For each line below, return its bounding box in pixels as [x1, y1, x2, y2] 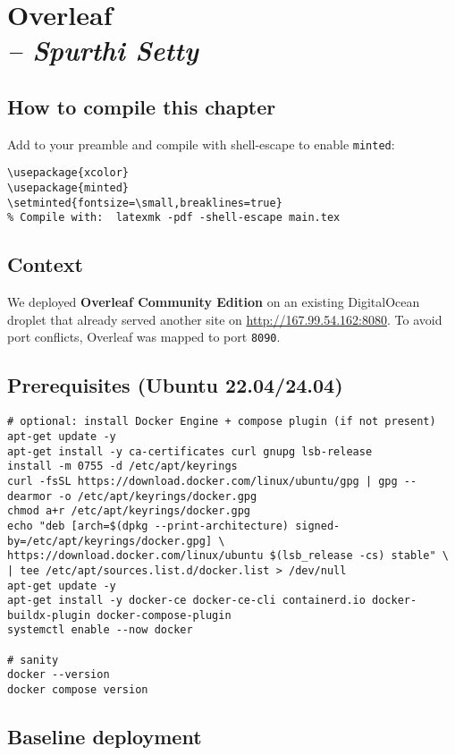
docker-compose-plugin [97, 608, 232, 622]
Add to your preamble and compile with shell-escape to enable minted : [7, 134, 395, 153]
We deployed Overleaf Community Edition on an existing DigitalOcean [7, 293, 420, 311]
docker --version [7, 668, 110, 682]
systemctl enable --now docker [7, 624, 193, 637]
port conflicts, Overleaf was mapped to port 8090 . [7, 327, 281, 346]
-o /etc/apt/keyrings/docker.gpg [58, 489, 257, 503]
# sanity [7, 653, 59, 666]
